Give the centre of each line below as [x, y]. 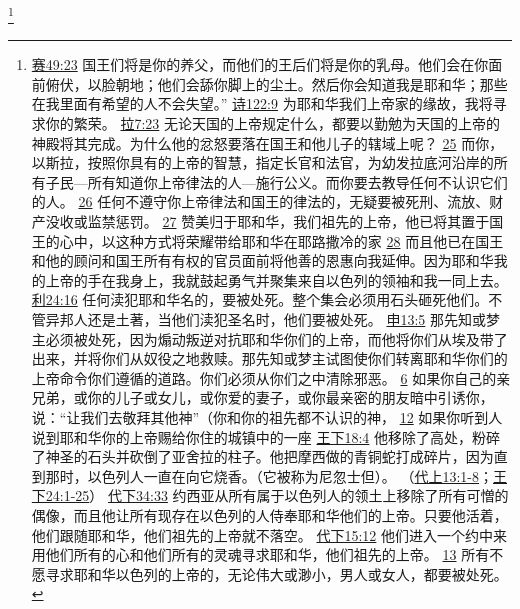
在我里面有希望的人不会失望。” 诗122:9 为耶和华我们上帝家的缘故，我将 [262, 103]
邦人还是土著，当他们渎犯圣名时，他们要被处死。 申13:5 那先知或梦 [280, 318]
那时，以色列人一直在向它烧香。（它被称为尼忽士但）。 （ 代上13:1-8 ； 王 [276, 475]
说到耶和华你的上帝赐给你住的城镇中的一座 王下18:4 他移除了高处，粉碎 [266, 436]
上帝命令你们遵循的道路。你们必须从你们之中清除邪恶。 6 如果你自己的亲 [271, 377]
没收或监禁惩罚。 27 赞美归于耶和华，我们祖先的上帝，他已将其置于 [267, 221]
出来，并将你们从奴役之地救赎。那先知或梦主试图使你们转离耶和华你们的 [269, 358]
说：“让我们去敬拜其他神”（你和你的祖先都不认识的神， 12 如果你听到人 [267, 416]
